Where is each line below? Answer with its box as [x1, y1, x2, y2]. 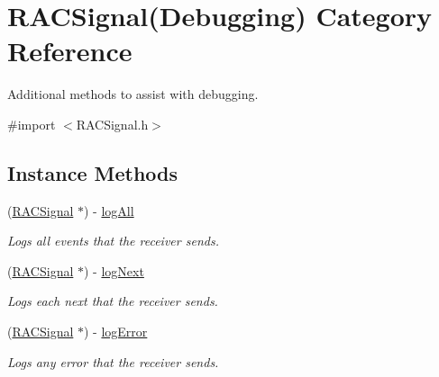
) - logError [84, 322, 148, 341]
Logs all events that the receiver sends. [7, 231, 219, 250]
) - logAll [84, 201, 134, 220]
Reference [7, 32, 133, 69]
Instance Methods [7, 158, 178, 186]
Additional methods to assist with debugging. [7, 85, 259, 103]
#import [7, 114, 56, 133]
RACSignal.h [76, 114, 149, 133]
